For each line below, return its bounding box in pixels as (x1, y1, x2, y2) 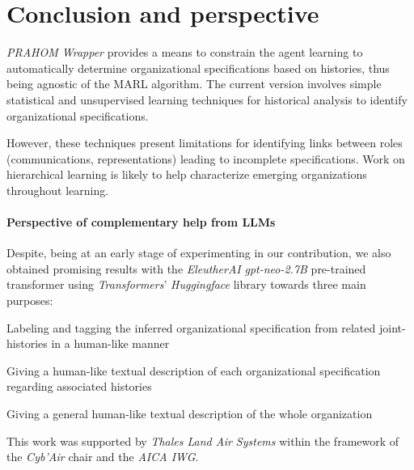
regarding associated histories (6, 378, 152, 395)
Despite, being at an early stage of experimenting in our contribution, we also (6, 244, 391, 261)
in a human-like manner (51, 335, 170, 352)
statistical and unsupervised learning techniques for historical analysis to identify (6, 91, 408, 108)
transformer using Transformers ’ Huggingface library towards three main (6, 276, 366, 293)
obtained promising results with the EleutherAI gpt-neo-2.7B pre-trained (6, 260, 366, 277)
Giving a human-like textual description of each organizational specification (6, 362, 381, 379)
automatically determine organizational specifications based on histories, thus (6, 59, 390, 76)
